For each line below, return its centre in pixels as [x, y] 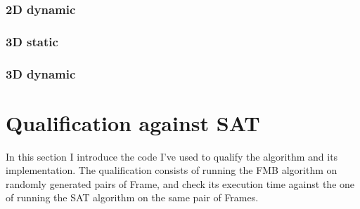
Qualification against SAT [133, 122]
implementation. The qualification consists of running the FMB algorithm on [172, 170]
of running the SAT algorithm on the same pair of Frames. [132, 197]
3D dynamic [41, 73]
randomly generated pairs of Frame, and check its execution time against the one [180, 183]
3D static [32, 41]
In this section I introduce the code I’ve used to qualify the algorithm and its [172, 156]
